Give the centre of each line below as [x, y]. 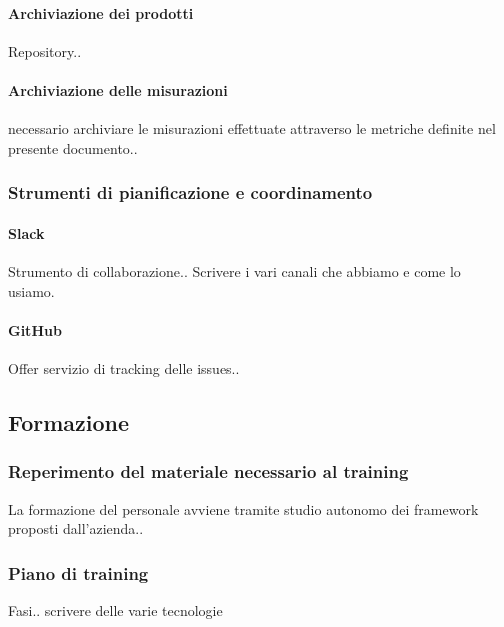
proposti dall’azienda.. [76, 528]
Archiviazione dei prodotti [101, 12]
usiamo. [31, 290]
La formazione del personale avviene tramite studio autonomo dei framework [243, 508]
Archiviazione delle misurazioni [118, 89]
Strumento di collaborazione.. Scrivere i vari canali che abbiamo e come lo [234, 271]
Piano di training [78, 572]
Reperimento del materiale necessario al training [208, 471]
